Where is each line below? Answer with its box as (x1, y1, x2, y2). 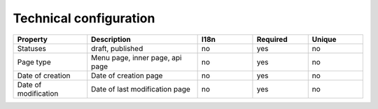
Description (91, 34, 131, 44)
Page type (17, 57, 52, 66)
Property (17, 34, 48, 44)
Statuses (17, 43, 47, 53)
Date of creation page (91, 71, 163, 80)
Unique (311, 34, 337, 44)
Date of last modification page (91, 84, 190, 94)
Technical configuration (13, 10, 155, 26)
